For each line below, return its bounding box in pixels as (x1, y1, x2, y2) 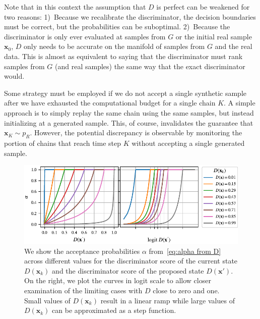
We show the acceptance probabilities (24, 245, 140, 256)
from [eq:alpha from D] (149, 245, 221, 256)
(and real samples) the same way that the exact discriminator (55, 61, 245, 71)
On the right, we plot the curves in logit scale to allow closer (24, 275, 211, 286)
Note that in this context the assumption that (4, 2, 146, 12)
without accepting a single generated (132, 137, 245, 148)
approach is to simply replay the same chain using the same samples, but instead (4, 107, 254, 118)
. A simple (224, 97, 255, 108)
